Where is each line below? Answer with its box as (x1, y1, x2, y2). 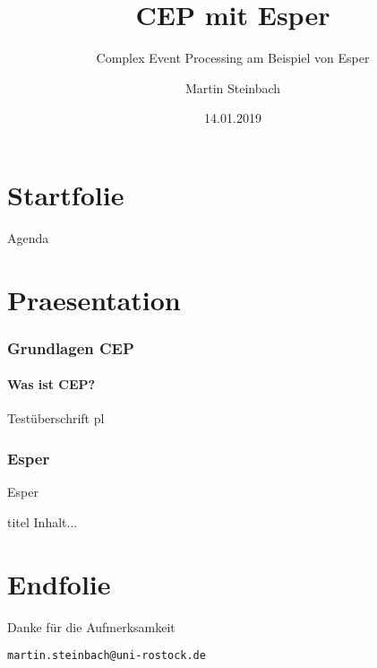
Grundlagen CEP (7, 336, 134, 359)
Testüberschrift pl (7, 409, 105, 428)
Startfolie (7, 176, 124, 213)
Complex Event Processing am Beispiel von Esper (96, 48, 370, 67)
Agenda (7, 228, 49, 247)
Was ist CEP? (7, 375, 96, 394)
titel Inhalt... (7, 512, 78, 531)
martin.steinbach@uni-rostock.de (7, 649, 206, 663)
